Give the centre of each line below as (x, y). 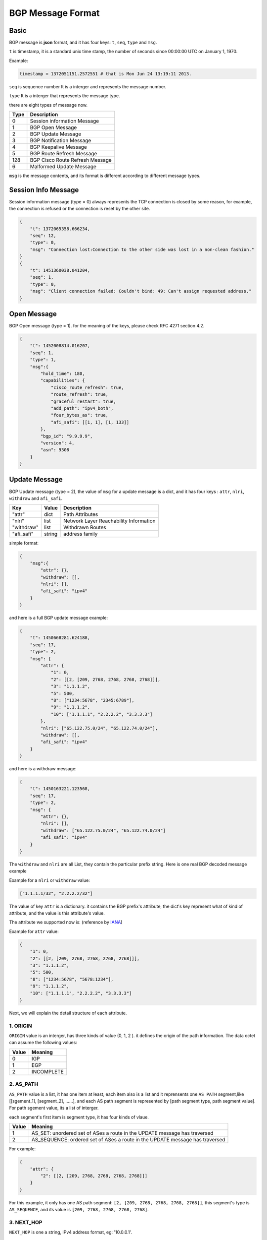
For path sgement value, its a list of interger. (54, 1108)
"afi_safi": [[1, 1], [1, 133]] (90, 422)
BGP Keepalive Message (59, 147)
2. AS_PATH (24, 1084)
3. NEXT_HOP (26, 1222)
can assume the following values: (43, 1043)
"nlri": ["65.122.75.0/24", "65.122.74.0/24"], (99, 728)
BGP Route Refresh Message (64, 153)
